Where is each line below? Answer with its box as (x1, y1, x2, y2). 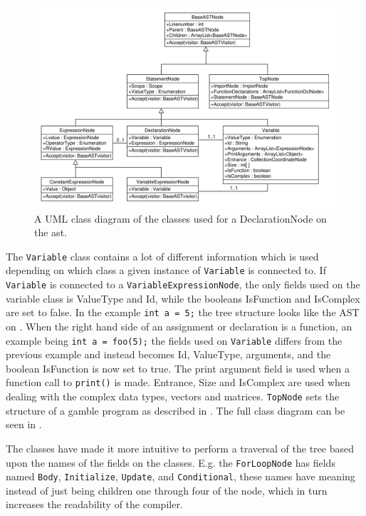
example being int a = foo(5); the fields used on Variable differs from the (6, 333, 343, 348)
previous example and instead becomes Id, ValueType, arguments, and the (6, 347, 331, 362)
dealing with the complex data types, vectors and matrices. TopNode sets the (6, 389, 340, 404)
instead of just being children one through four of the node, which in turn (6, 482, 328, 497)
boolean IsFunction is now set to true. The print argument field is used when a (6, 360, 350, 375)
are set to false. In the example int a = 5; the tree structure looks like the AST (6, 305, 360, 320)
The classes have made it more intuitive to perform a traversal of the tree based (6, 440, 354, 455)
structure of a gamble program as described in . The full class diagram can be (6, 403, 345, 418)
